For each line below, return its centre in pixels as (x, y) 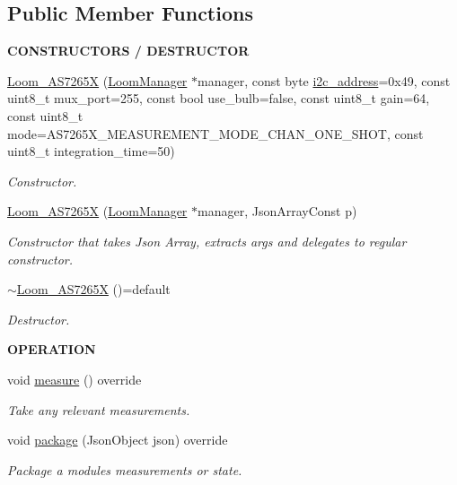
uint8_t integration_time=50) (91, 151)
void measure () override (75, 379)
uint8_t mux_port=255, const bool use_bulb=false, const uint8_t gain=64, (219, 98)
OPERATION (52, 349)
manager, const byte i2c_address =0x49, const (324, 80)
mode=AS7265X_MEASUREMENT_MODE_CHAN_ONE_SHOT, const (215, 133)
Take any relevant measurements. (99, 409)
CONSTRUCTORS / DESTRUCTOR (128, 51)
